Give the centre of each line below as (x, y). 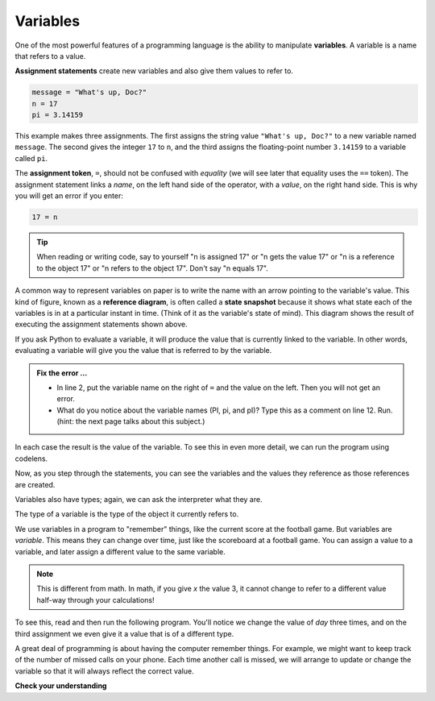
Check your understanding (61, 686)
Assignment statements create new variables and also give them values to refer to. (154, 71)
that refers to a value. (50, 56)
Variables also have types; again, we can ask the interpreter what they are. (139, 500)
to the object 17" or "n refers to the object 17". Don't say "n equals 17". (153, 268)
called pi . (31, 158)
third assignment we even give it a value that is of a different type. (124, 633)
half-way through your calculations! (95, 599)
